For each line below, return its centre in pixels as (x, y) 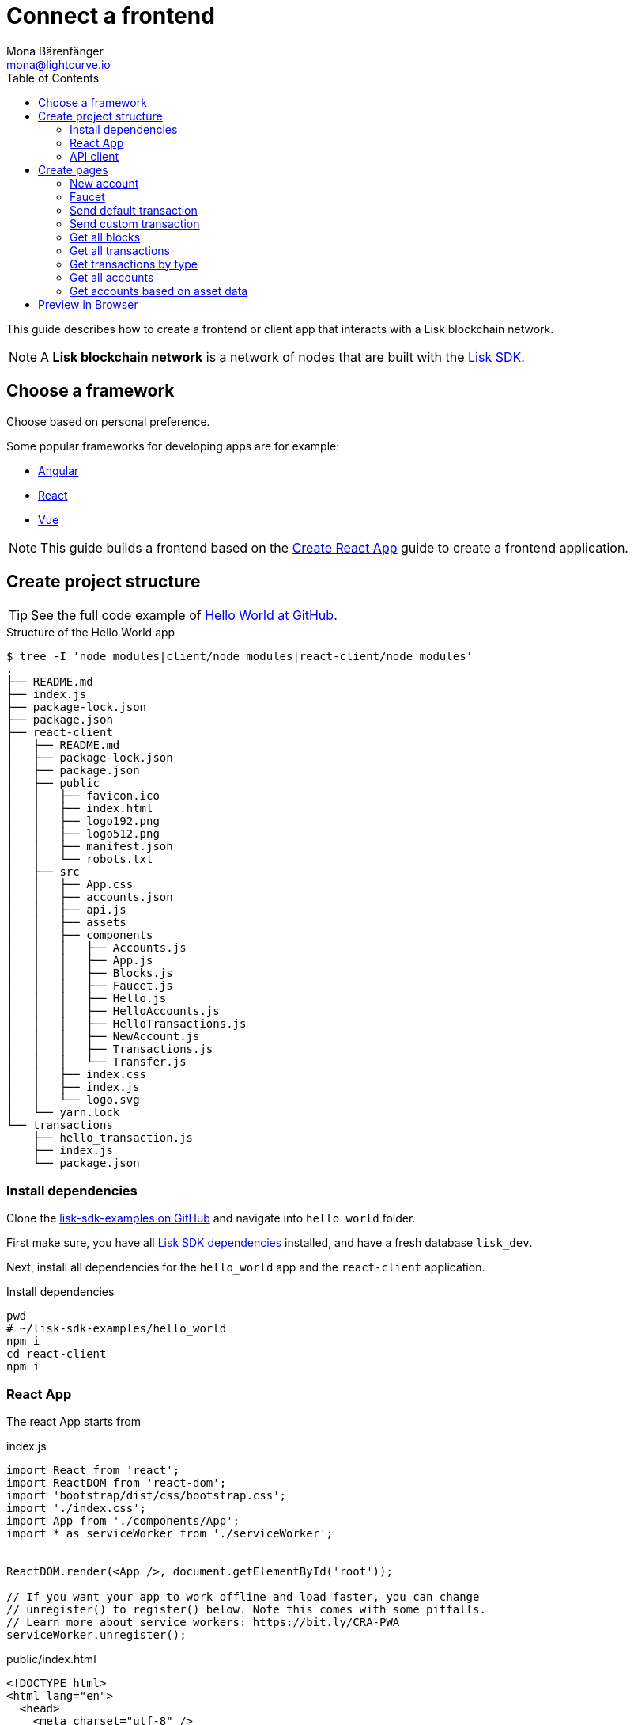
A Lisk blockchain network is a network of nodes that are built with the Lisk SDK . (283, 357)
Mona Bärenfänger (55, 51)
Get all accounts (112, 277)
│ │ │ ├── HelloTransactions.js (126, 1024)
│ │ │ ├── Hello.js (87, 999)
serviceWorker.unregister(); (96, 1634)
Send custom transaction (135, 223)
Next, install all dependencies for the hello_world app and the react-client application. (246, 1267)
